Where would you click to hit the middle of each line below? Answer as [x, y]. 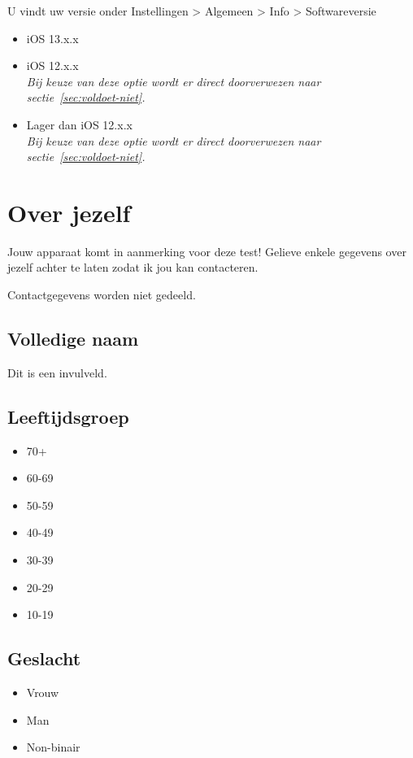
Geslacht [44, 658]
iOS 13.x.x [52, 38]
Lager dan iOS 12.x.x [79, 124]
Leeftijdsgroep [68, 416]
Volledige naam [73, 339]
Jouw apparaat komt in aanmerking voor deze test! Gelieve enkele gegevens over [207, 251]
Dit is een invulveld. [57, 372]
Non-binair [53, 747]
